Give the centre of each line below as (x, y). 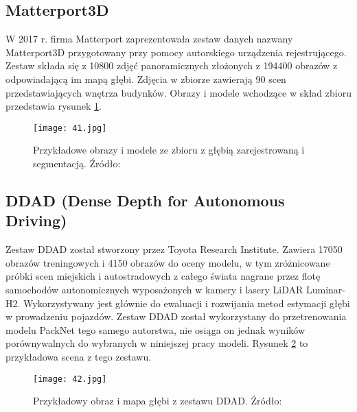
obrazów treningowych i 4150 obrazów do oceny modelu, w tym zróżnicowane (168, 262)
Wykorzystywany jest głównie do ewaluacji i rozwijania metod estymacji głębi (187, 303)
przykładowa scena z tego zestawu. (79, 356)
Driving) (36, 220)
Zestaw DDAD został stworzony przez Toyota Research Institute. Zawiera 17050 (174, 249)
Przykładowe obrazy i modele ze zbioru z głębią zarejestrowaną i (169, 150)
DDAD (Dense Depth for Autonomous (145, 200)
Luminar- (325, 289)
